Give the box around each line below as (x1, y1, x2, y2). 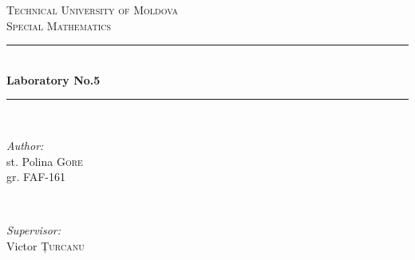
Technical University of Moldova (6, 2, 179, 18)
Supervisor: (6, 222, 61, 238)
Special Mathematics (6, 17, 112, 33)
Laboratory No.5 (6, 71, 101, 88)
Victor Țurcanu (6, 237, 85, 254)
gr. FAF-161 (6, 168, 65, 185)
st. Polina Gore (6, 152, 83, 169)
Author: (6, 136, 44, 153)
